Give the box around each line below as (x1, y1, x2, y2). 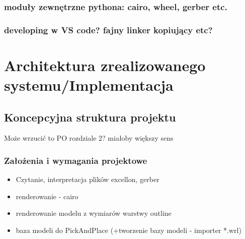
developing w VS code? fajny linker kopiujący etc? (4, 23, 213, 36)
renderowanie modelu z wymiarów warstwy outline (16, 208, 172, 218)
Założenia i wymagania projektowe (4, 154, 147, 166)
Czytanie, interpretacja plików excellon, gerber (16, 174, 159, 185)
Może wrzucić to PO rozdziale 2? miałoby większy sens (4, 133, 174, 143)
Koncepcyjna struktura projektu (4, 109, 176, 125)
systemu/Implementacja (4, 75, 174, 95)
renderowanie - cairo (16, 191, 78, 201)
